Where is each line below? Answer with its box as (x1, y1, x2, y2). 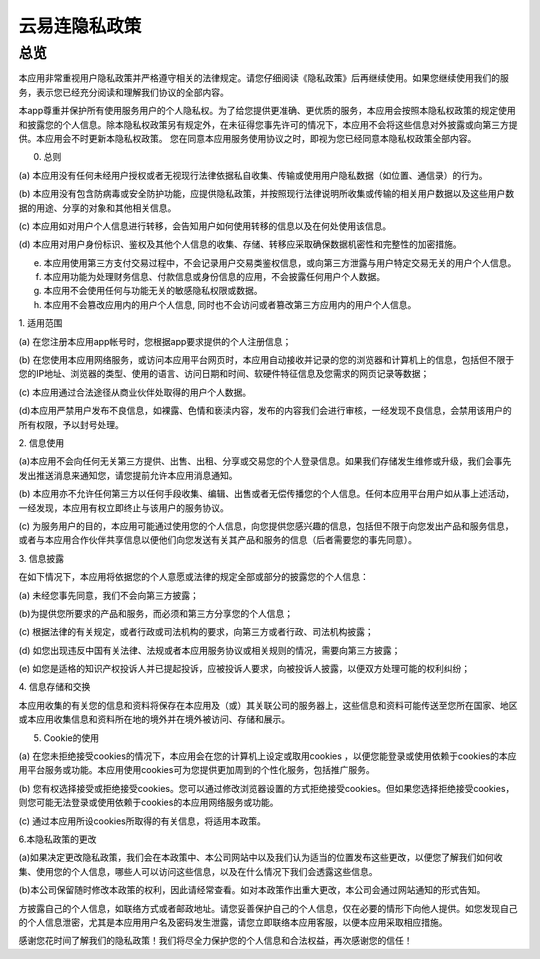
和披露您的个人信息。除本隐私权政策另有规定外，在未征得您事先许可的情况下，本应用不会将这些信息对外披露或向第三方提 (18, 118, 518, 130)
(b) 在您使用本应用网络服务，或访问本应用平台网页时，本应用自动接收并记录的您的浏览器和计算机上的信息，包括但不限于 (18, 354, 515, 366)
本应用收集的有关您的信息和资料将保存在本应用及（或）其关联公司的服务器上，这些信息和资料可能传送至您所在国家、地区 (18, 699, 518, 711)
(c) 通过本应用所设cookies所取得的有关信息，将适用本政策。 (18, 815, 267, 827)
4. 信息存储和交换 (18, 681, 91, 693)
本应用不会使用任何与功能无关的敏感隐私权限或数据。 (43, 285, 263, 297)
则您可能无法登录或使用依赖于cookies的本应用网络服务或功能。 (18, 796, 279, 809)
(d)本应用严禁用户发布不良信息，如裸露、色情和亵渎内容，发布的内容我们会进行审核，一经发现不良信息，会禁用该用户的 (18, 405, 512, 417)
